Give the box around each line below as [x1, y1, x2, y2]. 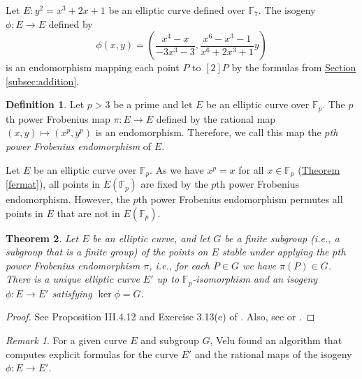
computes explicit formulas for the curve [6, 346, 178, 361]
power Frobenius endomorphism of [6, 139, 152, 154]
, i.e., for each [149, 258, 210, 272]
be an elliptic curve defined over [108, 3, 245, 17]
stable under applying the [222, 244, 329, 259]
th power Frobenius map [6, 111, 110, 126]
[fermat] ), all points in [6, 177, 101, 191]
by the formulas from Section [231, 60, 356, 75]
